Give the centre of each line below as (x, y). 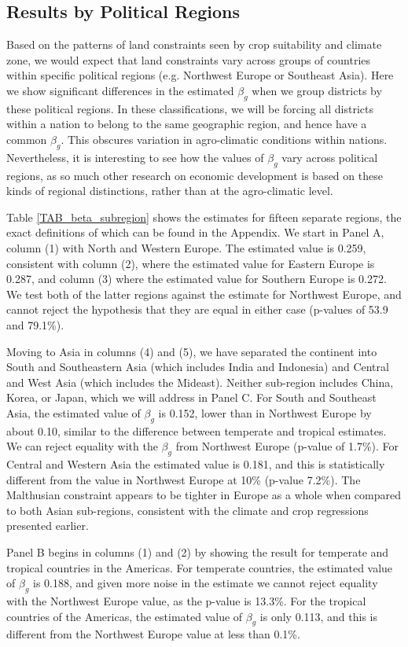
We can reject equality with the (82, 446)
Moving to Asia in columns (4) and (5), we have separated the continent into (192, 351)
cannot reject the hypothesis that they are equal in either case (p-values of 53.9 (197, 309)
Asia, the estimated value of (74, 412)
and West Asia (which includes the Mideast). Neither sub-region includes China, (200, 382)
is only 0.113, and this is (319, 616)
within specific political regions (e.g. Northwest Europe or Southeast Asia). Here (200, 75)
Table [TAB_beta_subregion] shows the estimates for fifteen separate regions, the (204, 217)
